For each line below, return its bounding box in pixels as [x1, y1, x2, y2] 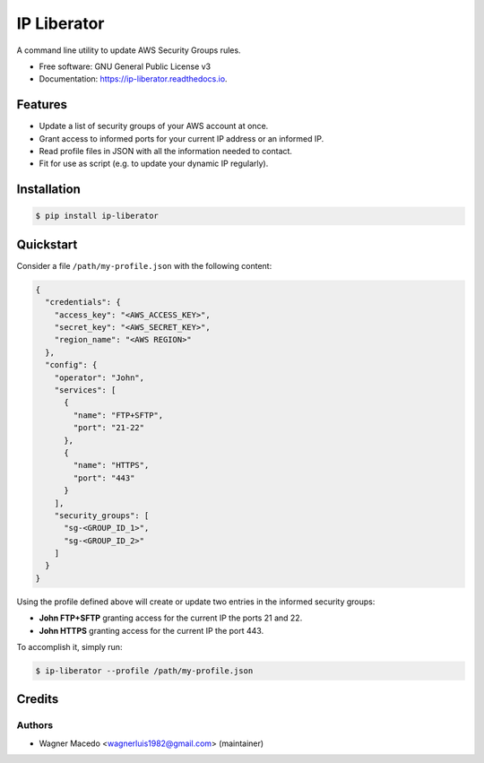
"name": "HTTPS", [73, 460, 150, 471]
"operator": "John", [54, 372, 145, 383]
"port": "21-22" [73, 422, 145, 433]
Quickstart [16, 237, 78, 252]
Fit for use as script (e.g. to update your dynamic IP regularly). [39, 158, 269, 169]
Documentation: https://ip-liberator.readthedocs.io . [39, 74, 228, 84]
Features [16, 97, 67, 112]
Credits [16, 691, 59, 707]
